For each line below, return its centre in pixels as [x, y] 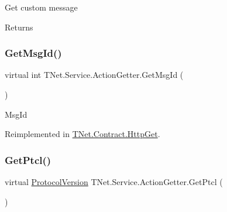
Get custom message [41, 7]
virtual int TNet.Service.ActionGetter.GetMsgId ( [94, 75]
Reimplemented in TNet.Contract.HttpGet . [82, 134]
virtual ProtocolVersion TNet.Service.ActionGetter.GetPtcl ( [114, 182]
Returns [19, 27]
